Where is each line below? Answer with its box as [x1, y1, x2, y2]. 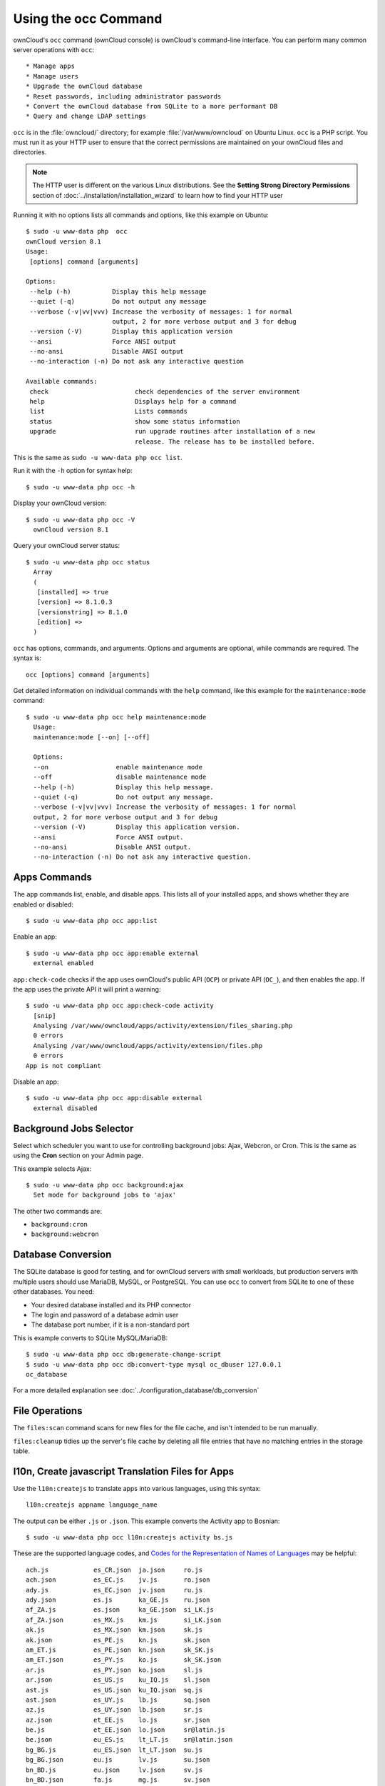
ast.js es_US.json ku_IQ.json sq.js [26, 1686, 203, 1694]
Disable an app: [13, 1077, 59, 1086]
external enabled [33, 959, 94, 967]
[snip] [33, 1012, 56, 1019]
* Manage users [26, 72, 79, 80]
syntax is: [13, 654, 42, 662]
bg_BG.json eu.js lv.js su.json [26, 1756, 210, 1764]
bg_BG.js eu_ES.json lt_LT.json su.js [26, 1745, 203, 1754]
